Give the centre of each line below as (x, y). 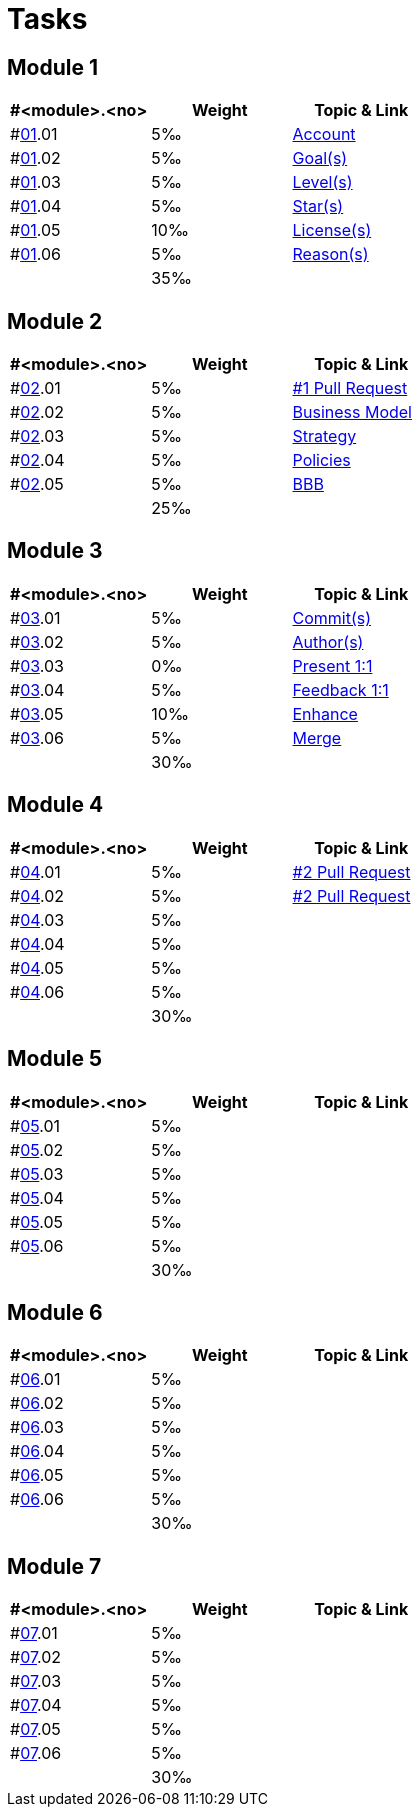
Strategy (324, 436)
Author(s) (328, 641)
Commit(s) (332, 617)
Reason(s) (330, 254)
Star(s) (318, 206)
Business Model (352, 412)
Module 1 (52, 67)
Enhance (325, 713)
